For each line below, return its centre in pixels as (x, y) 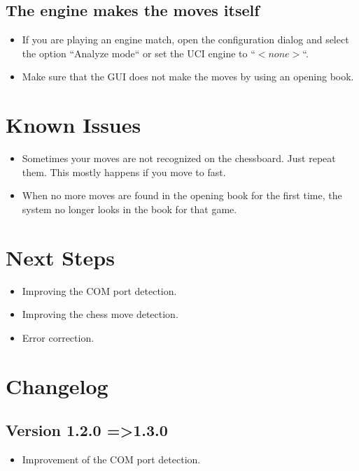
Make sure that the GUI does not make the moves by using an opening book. (188, 77)
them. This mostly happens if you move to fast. (124, 172)
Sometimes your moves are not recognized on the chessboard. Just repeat (179, 158)
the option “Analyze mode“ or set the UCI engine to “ (139, 53)
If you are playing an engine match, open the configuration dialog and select (185, 39)
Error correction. (58, 337)
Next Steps (60, 257)
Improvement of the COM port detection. (111, 459)
